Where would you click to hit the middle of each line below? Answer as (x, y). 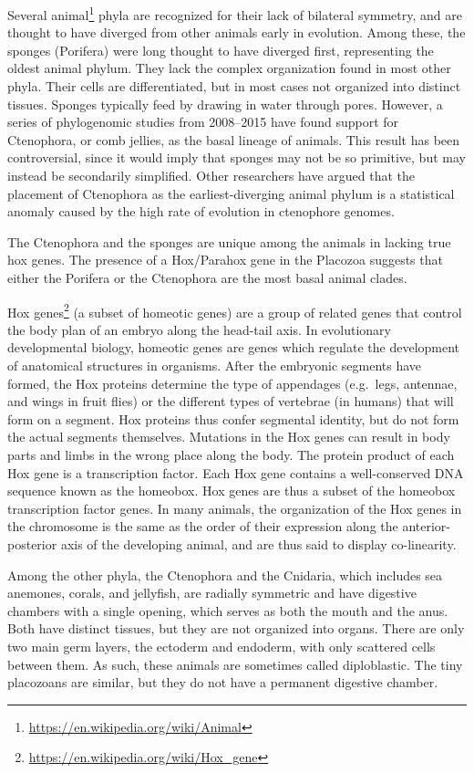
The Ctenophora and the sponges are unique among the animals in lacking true (229, 241)
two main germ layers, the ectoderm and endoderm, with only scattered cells (222, 646)
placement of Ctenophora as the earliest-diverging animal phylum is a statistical (231, 193)
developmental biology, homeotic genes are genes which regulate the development (234, 347)
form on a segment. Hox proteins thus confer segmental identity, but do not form (233, 418)
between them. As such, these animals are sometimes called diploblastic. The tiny (235, 664)
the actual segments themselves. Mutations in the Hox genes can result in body (229, 437)
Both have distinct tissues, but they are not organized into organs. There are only (236, 628)
